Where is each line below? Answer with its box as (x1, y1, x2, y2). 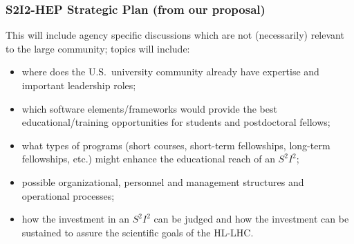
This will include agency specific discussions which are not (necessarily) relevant (6, 28, 344, 42)
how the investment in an (21, 212, 130, 226)
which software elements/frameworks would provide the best (21, 101, 277, 115)
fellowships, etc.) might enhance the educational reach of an (21, 151, 275, 166)
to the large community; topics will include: (6, 41, 190, 55)
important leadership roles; (21, 78, 136, 92)
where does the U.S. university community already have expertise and (21, 64, 319, 79)
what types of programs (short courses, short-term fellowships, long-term (21, 138, 330, 152)
